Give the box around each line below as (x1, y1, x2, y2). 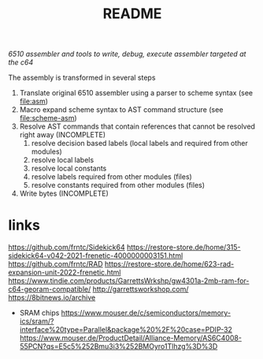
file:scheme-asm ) (19, 114, 77, 123)
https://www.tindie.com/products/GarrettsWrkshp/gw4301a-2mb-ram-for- (8, 276, 250, 286)
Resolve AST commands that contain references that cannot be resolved (19, 122, 256, 131)
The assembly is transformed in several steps (8, 73, 156, 83)
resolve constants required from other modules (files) (31, 181, 206, 190)
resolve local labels (31, 155, 94, 165)
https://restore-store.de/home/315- (126, 242, 241, 252)
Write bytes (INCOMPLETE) (19, 189, 109, 198)
